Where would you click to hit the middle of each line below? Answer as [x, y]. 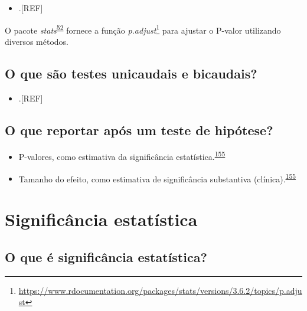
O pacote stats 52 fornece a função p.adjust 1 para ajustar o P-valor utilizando [143, 29]
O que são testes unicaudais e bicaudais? [131, 73]
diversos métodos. [37, 41]
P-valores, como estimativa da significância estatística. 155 [122, 156]
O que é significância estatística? [106, 256]
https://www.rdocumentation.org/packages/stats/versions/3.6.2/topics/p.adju [160, 290]
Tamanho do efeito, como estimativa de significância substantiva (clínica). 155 [157, 178]
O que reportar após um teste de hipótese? [139, 130]
